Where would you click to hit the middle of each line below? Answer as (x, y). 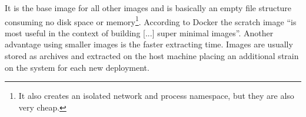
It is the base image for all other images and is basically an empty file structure (148, 8)
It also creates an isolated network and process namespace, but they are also (156, 96)
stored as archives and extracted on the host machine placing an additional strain (152, 56)
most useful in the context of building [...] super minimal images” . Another (139, 32)
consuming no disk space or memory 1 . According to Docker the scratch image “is (151, 20)
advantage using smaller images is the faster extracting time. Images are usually (149, 44)
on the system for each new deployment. (77, 67)
